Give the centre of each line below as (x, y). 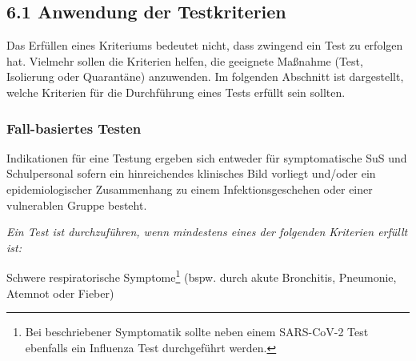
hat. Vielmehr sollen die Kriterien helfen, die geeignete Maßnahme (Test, (185, 60)
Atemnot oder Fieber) (60, 293)
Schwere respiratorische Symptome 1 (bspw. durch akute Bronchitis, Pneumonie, (202, 276)
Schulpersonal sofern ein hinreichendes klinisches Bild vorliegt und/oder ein (191, 173)
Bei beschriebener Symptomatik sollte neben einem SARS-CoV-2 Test (197, 332)
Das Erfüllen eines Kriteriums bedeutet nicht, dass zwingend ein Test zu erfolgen (205, 45)
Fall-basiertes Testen (74, 128)
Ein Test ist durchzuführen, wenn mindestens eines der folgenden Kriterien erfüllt (207, 232)
